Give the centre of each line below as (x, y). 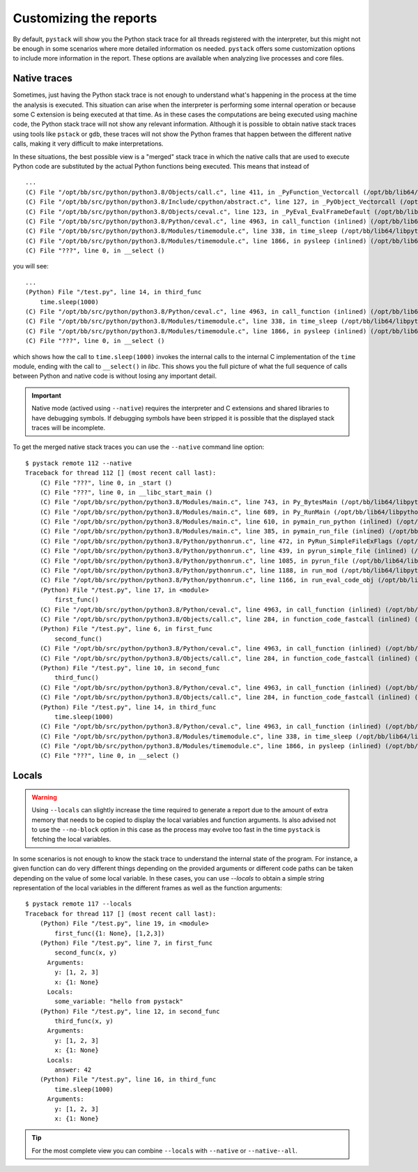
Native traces (43, 78)
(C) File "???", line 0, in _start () (106, 482)
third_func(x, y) (84, 1021)
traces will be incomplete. (69, 427)
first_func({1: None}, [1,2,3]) (110, 933)
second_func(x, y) (86, 953)
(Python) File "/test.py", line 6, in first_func (126, 629)
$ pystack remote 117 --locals (79, 904)
